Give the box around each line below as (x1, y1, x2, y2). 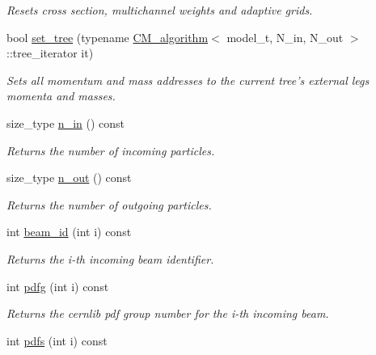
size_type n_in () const (6, 114, 125, 131)
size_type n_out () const (6, 169, 132, 186)
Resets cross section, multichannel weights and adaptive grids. (6, 2, 313, 18)
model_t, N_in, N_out (226, 28, 344, 45)
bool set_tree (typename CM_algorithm (6, 28, 209, 45)
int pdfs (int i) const (6, 332, 108, 349)
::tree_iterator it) (6, 44, 94, 61)
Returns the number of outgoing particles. (6, 196, 212, 213)
